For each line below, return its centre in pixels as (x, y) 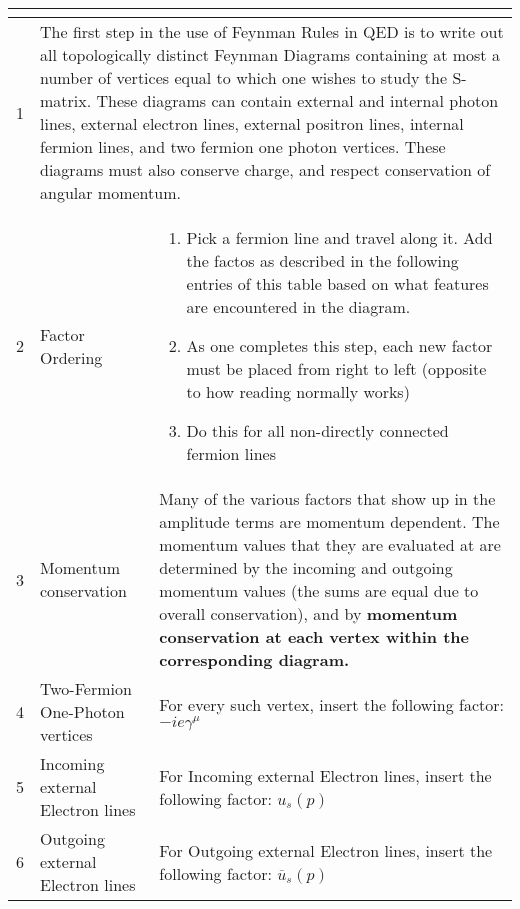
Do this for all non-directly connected (317, 430)
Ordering (71, 357)
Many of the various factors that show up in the (327, 498)
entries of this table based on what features (337, 283)
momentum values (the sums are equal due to (319, 590)
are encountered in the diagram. (298, 306)
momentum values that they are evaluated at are (330, 544)
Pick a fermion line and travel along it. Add (339, 237)
